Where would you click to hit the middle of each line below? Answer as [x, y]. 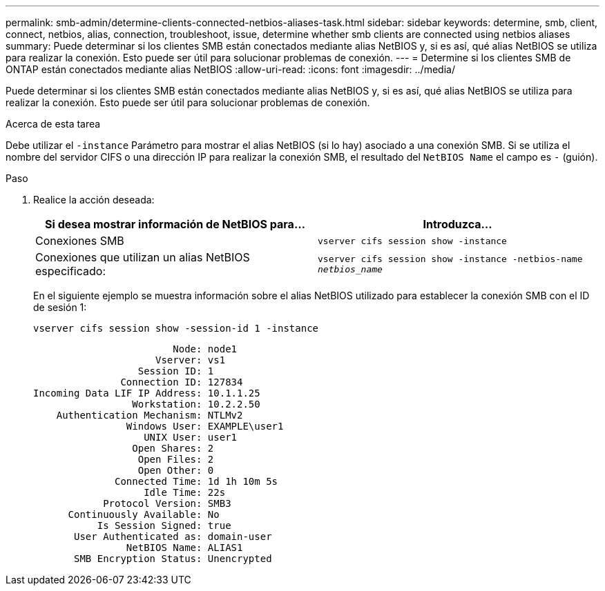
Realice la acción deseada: [94, 200]
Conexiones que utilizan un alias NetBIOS [143, 257]
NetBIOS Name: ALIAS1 [184, 548]
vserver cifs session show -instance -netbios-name [450, 259]
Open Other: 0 [176, 470]
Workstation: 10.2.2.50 [196, 404]
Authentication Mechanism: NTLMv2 [150, 415]
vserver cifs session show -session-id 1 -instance [176, 328]
